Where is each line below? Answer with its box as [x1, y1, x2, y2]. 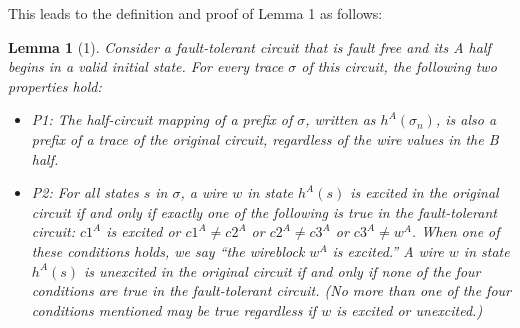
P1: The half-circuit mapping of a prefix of [31, 109, 293, 130]
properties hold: [8, 75, 102, 96]
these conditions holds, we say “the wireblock [31, 240, 305, 261]
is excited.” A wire [332, 240, 444, 261]
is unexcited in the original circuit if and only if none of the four [84, 260, 481, 281]
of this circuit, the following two [301, 56, 497, 77]
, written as [305, 109, 376, 130]
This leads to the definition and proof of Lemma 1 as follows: [8, 3, 383, 23]
